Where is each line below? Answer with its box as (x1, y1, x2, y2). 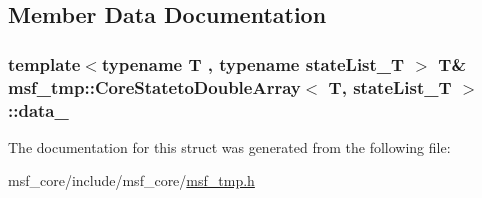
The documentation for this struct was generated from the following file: (8, 136, 451, 157)
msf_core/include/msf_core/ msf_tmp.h (8, 170, 255, 191)
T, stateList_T (328, 74, 452, 99)
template (8, 51, 81, 76)
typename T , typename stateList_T (101, 51, 405, 76)
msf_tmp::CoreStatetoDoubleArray (8, 74, 301, 99)
